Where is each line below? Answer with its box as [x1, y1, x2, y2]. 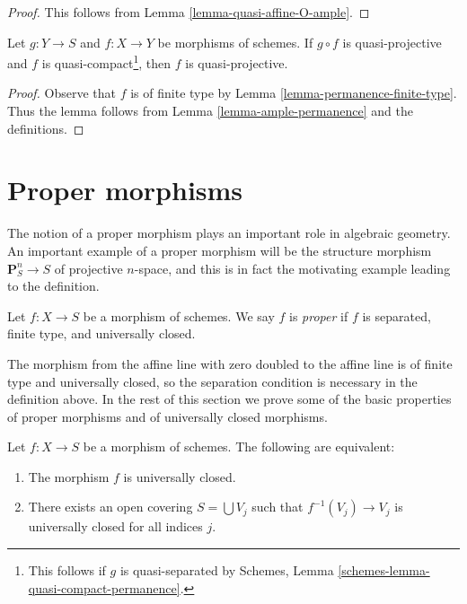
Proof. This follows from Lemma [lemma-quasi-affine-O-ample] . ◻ [7, 3, 370, 21]
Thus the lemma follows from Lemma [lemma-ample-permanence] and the [7, 101, 413, 120]
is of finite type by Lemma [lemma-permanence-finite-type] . [130, 83, 457, 102]
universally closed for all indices [28, 517, 203, 536]
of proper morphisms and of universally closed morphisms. [7, 407, 328, 425]
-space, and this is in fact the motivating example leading [134, 258, 451, 277]
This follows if [28, 561, 106, 580]
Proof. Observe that [7, 83, 117, 102]
